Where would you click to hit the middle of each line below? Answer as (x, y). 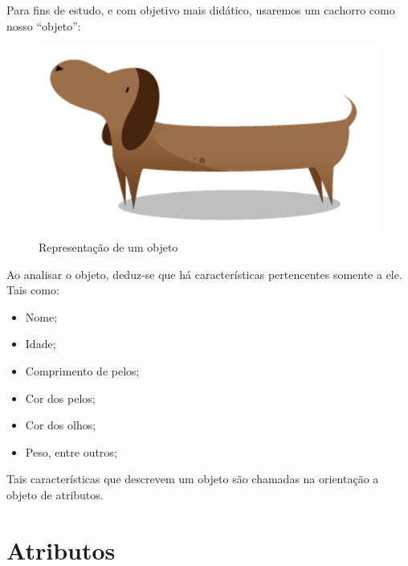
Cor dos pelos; (60, 398)
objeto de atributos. (55, 495)
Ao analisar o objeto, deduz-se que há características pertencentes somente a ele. (204, 274)
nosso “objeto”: (44, 25)
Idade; (41, 344)
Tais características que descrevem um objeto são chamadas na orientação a (193, 479)
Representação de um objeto (108, 247)
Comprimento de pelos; (82, 371)
